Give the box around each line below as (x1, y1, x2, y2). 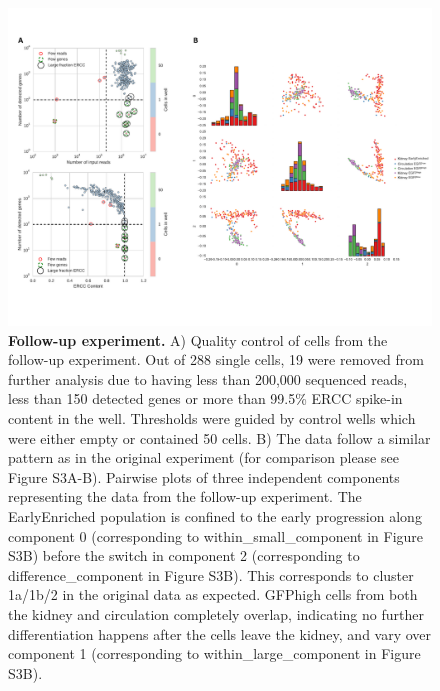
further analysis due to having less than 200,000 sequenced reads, (8, 368, 408, 389)
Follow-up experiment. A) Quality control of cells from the (8, 329, 388, 350)
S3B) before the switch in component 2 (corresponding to (8, 545, 360, 566)
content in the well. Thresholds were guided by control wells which (8, 407, 416, 428)
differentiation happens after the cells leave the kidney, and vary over (8, 623, 432, 644)
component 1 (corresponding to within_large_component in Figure (8, 643, 421, 664)
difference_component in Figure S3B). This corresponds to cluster (8, 564, 414, 585)
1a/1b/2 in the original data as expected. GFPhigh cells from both (8, 584, 418, 605)
